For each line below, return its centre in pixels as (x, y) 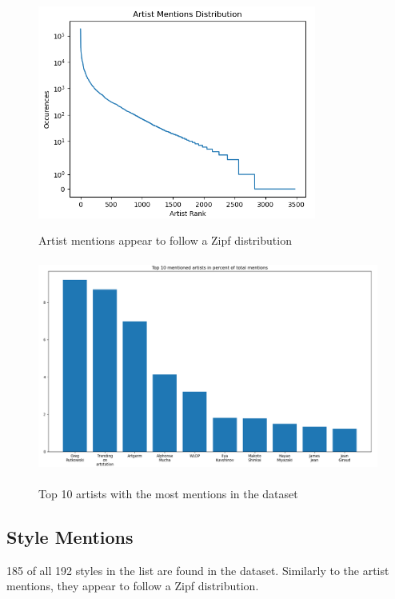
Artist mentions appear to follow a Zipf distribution (165, 240)
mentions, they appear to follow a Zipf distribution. (133, 586)
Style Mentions (70, 536)
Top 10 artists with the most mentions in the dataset (168, 493)
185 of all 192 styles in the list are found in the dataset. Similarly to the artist (198, 570)
